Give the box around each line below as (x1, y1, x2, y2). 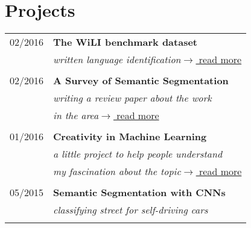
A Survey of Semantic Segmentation (53, 73, 229, 88)
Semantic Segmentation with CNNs (53, 185, 226, 200)
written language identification (53, 52, 181, 67)
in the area (53, 108, 99, 123)
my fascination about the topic (53, 164, 181, 179)
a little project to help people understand (53, 147, 223, 161)
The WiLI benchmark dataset (53, 35, 197, 49)
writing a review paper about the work (53, 91, 212, 105)
